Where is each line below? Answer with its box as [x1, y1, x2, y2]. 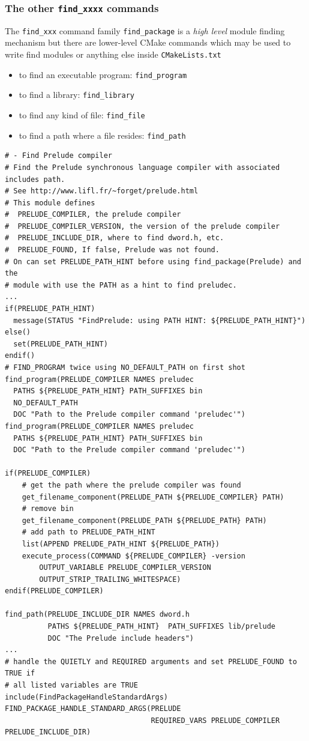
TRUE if [5, 669, 35, 678]
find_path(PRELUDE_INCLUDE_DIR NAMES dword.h [5, 610, 190, 619]
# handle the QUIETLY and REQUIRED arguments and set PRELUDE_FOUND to [5, 657, 297, 666]
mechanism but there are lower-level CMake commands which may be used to [5, 36, 291, 49]
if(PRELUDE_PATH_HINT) [5, 304, 95, 313]
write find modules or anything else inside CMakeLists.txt [5, 48, 221, 61]
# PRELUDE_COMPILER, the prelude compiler [5, 210, 181, 219]
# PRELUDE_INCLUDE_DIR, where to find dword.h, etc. [5, 234, 224, 243]
